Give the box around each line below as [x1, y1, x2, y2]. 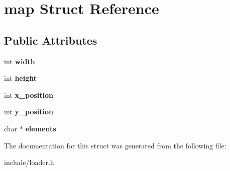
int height [4, 73, 37, 83]
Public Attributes [4, 32, 97, 48]
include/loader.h [4, 157, 54, 167]
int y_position [4, 106, 54, 117]
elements [25, 123, 56, 133]
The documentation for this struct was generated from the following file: [4, 140, 226, 150]
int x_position [4, 89, 54, 100]
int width [4, 56, 35, 66]
